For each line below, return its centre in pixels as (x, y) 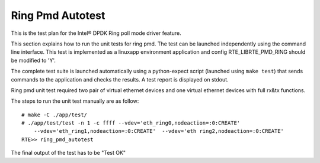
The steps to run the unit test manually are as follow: (75, 101)
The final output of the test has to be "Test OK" (68, 153)
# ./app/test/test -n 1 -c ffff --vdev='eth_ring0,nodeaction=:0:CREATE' (131, 123)
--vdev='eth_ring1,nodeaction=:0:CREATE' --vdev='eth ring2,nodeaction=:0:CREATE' (159, 131)
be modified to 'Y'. (33, 60)
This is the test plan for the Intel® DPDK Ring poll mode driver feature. (96, 33)
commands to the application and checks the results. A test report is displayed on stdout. (120, 79)
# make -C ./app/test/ (55, 115)
